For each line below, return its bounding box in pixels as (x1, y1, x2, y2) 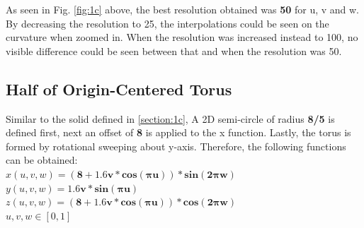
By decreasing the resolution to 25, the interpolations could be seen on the (6, 16, 329, 30)
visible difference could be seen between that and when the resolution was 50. (6, 43, 342, 58)
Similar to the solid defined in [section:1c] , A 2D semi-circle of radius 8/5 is (6, 111, 335, 126)
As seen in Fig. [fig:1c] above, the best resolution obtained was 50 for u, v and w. (6, 2, 359, 16)
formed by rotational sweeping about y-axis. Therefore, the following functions (6, 138, 346, 153)
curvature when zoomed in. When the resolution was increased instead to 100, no (6, 30, 358, 44)
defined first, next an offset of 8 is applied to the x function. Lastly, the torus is (6, 125, 351, 140)
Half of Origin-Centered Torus (6, 78, 232, 100)
